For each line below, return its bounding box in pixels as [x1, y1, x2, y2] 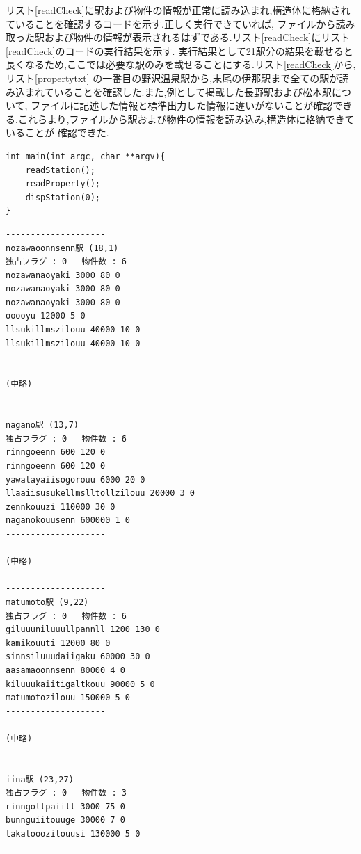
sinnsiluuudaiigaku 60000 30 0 [6, 652, 150, 662]
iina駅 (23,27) [6, 774, 74, 784]
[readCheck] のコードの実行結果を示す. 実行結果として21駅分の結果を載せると [6, 43, 353, 58]
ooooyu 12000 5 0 [6, 311, 86, 321]
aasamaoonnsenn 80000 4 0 [6, 665, 125, 675]
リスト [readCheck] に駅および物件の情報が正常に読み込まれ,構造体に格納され [6, 3, 351, 17]
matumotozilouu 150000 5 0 [6, 693, 130, 703]
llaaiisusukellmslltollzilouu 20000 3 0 [6, 488, 195, 499]
